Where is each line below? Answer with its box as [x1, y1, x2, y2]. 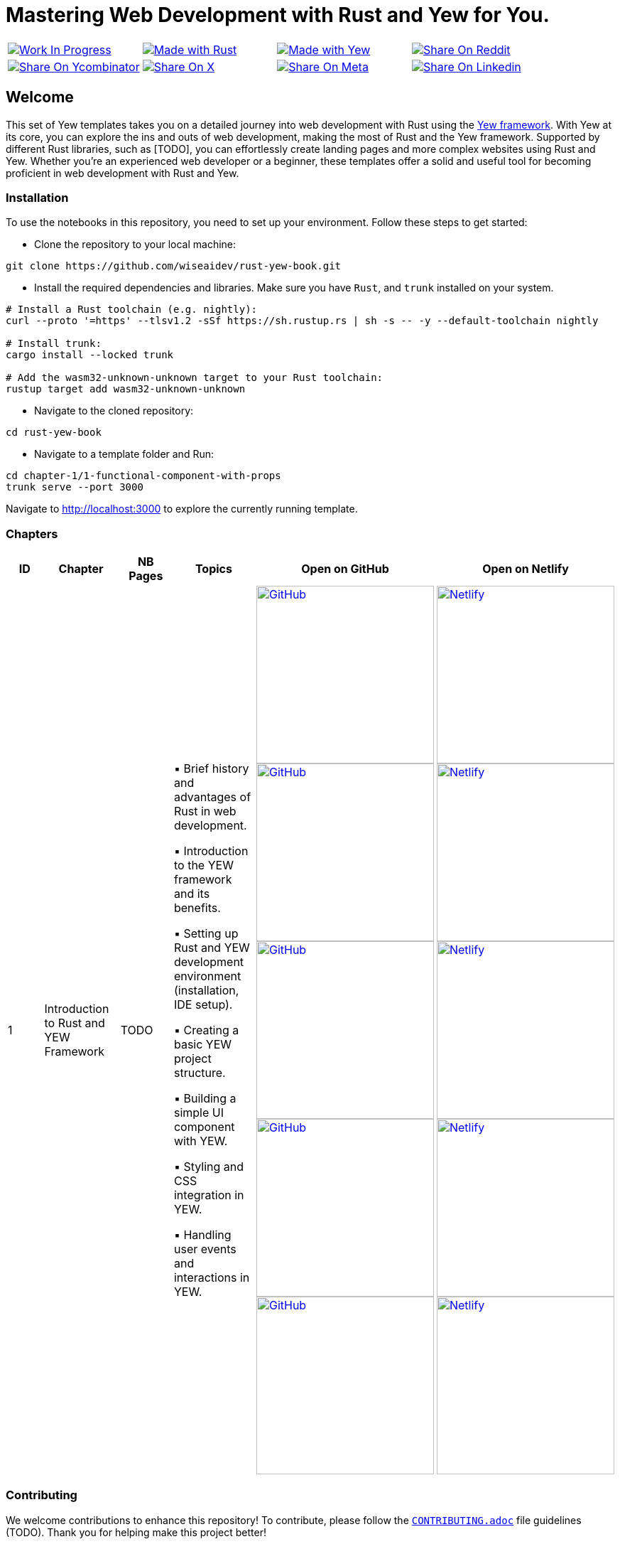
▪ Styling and [173, 1159, 244, 1174]
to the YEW [173, 858, 234, 873]
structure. [173, 1066, 226, 1081]
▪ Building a [173, 1091, 236, 1106]
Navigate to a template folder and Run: [34, 448, 214, 461]
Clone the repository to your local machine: [34, 238, 236, 251]
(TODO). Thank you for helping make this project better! [6, 1526, 267, 1538]
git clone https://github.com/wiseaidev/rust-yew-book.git [6, 260, 342, 272]
